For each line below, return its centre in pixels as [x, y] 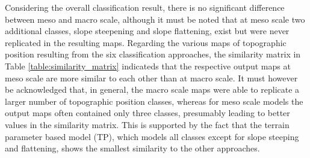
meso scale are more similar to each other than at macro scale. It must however [151, 78]
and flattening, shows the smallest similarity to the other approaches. [132, 148]
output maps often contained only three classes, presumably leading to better [147, 113]
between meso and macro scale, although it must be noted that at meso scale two [155, 19]
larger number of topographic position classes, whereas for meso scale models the [154, 101]
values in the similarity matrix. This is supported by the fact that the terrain [147, 124]
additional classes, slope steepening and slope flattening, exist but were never [147, 31]
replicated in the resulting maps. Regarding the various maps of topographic [146, 42]
